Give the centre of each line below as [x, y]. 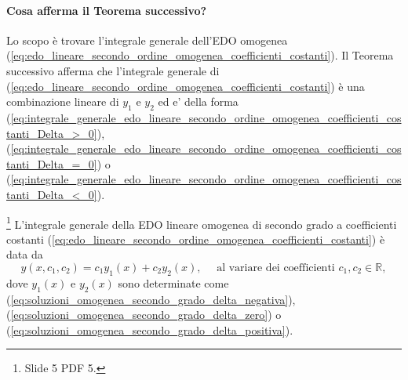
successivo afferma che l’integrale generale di [113, 70]
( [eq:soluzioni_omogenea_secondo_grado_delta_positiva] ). [150, 329]
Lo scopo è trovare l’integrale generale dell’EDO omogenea [147, 40]
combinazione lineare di [63, 101]
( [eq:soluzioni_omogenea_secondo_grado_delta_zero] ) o [144, 315]
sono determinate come [173, 282]
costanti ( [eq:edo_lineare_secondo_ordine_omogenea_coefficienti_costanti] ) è [196, 239]
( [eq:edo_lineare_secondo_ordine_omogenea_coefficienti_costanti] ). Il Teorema [200, 55]
